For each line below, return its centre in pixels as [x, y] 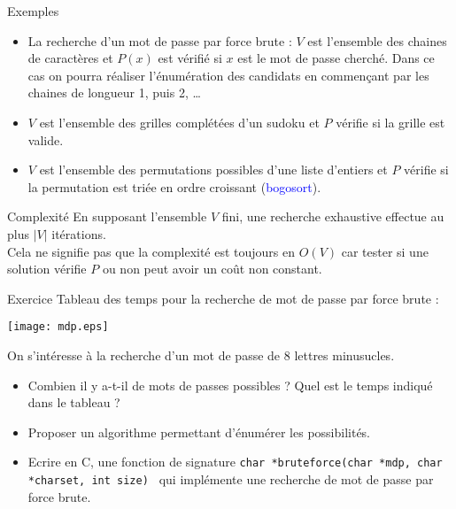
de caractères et [70, 58]
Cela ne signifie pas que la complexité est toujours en [151, 251]
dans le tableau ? [74, 402]
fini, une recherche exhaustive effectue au [333, 216]
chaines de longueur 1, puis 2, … [114, 93]
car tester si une [385, 251]
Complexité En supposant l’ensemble [107, 216]
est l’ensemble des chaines [377, 40]
